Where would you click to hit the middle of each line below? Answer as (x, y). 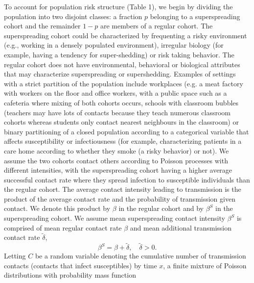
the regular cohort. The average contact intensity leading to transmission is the (123, 189)
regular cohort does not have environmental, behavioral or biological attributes (122, 64)
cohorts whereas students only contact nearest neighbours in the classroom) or (121, 122)
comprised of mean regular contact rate (63, 227)
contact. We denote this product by (57, 208)
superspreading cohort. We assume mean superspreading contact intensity (115, 218)
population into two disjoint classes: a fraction (73, 16)
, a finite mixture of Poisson (205, 265)
